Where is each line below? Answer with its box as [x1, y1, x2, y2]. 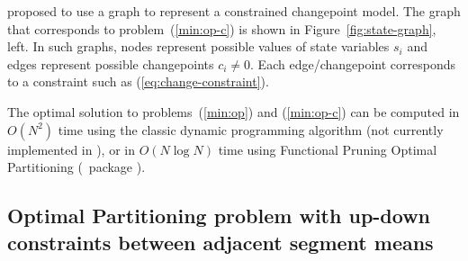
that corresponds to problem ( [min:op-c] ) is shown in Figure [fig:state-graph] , [7, 19, 436, 38]
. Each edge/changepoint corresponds [250, 54, 455, 73]
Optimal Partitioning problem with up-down [7, 202, 431, 229]
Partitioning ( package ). [7, 157, 146, 176]
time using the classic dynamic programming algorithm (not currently [58, 120, 444, 139]
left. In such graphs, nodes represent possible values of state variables [7, 37, 390, 56]
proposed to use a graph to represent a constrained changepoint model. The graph [7, 2, 461, 20]
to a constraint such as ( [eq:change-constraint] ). [7, 72, 269, 91]
